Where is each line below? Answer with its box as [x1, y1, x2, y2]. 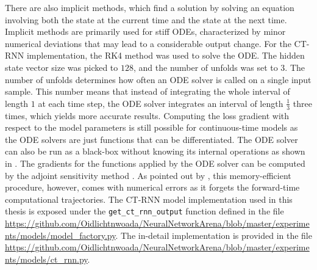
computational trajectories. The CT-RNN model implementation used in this [5, 192, 293, 205]
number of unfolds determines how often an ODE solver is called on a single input [5, 73, 312, 86]
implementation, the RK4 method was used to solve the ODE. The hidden [26, 49, 305, 62]
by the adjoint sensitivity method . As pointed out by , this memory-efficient [5, 169, 291, 181]
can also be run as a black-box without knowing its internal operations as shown [5, 145, 305, 158]
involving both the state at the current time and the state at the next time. [5, 13, 287, 26]
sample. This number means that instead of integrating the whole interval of [5, 85, 290, 98]
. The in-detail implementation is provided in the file [115, 228, 312, 241]
